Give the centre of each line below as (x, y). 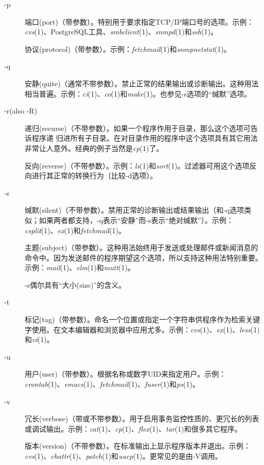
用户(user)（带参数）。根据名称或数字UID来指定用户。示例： (126, 374)
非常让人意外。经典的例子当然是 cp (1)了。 (94, 148)
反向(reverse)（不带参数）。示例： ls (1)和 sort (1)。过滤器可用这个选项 (137, 165)
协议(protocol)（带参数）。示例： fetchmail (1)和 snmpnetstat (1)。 (128, 49)
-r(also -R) (21, 111)
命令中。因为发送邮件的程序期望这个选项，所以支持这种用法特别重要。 (144, 257)
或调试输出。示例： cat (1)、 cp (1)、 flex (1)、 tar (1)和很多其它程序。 (133, 428)
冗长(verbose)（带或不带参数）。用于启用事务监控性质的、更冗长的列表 (142, 418)
